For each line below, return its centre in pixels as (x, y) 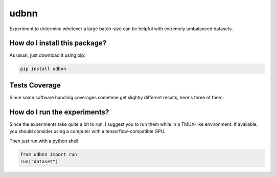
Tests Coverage (35, 85)
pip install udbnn (43, 69)
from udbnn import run (49, 154)
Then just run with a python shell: (44, 141)
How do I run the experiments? (59, 112)
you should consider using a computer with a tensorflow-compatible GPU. (87, 131)
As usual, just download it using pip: (47, 55)
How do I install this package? (58, 43)
